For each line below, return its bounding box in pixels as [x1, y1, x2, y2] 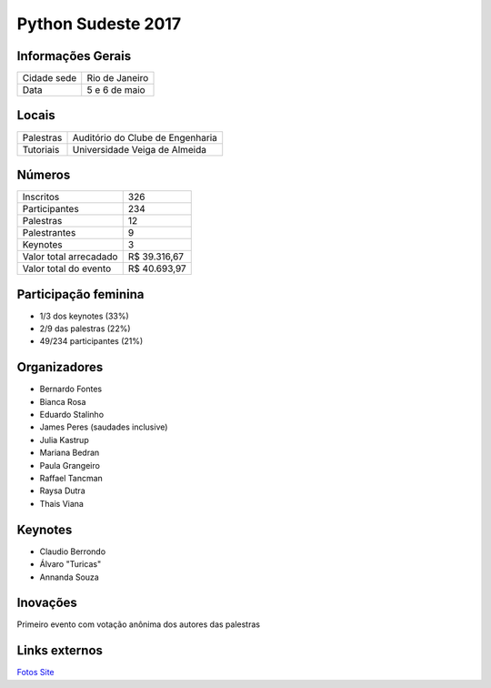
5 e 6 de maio [86, 84, 145, 96]
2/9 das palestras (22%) [39, 323, 131, 334]
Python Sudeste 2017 [16, 14, 182, 34]
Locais [16, 107, 55, 123]
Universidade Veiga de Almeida [72, 143, 207, 156]
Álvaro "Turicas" [39, 559, 102, 570]
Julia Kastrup [39, 434, 90, 445]
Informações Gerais [16, 48, 132, 64]
